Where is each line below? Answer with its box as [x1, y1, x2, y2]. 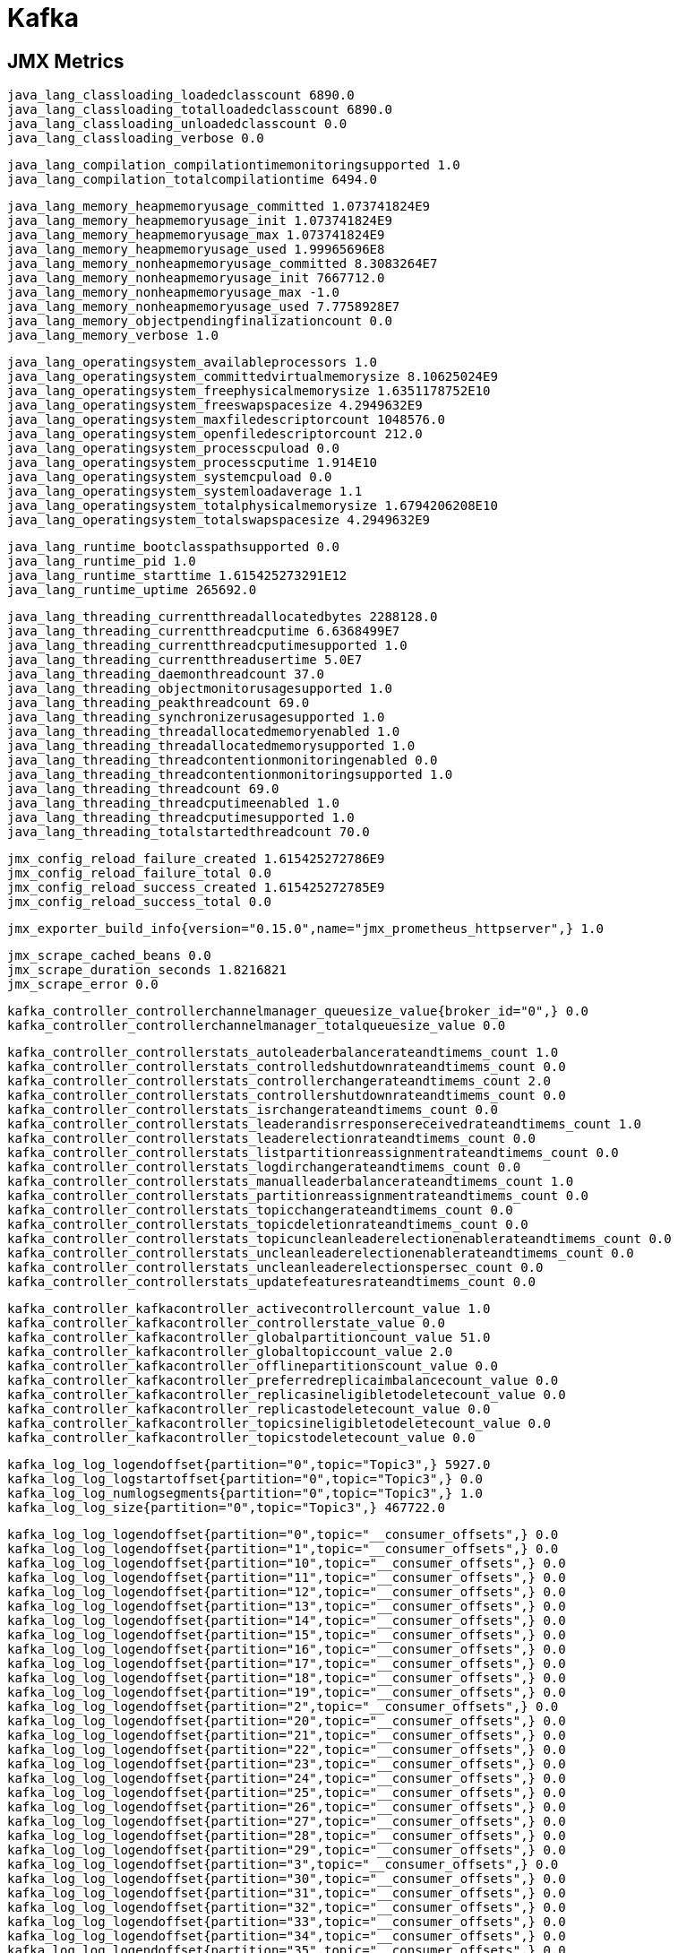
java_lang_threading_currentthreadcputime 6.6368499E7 [7, 624, 400, 639]
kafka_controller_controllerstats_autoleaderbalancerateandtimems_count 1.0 [7, 1045, 559, 1060]
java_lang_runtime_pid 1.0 [7, 554, 196, 569]
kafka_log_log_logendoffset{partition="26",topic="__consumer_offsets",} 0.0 [7, 1800, 566, 1815]
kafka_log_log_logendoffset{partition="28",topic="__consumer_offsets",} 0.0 [7, 1828, 566, 1844]
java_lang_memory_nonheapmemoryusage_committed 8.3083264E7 [7, 256, 438, 272]
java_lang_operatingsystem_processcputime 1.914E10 [7, 455, 378, 471]
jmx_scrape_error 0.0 [7, 977, 159, 992]
